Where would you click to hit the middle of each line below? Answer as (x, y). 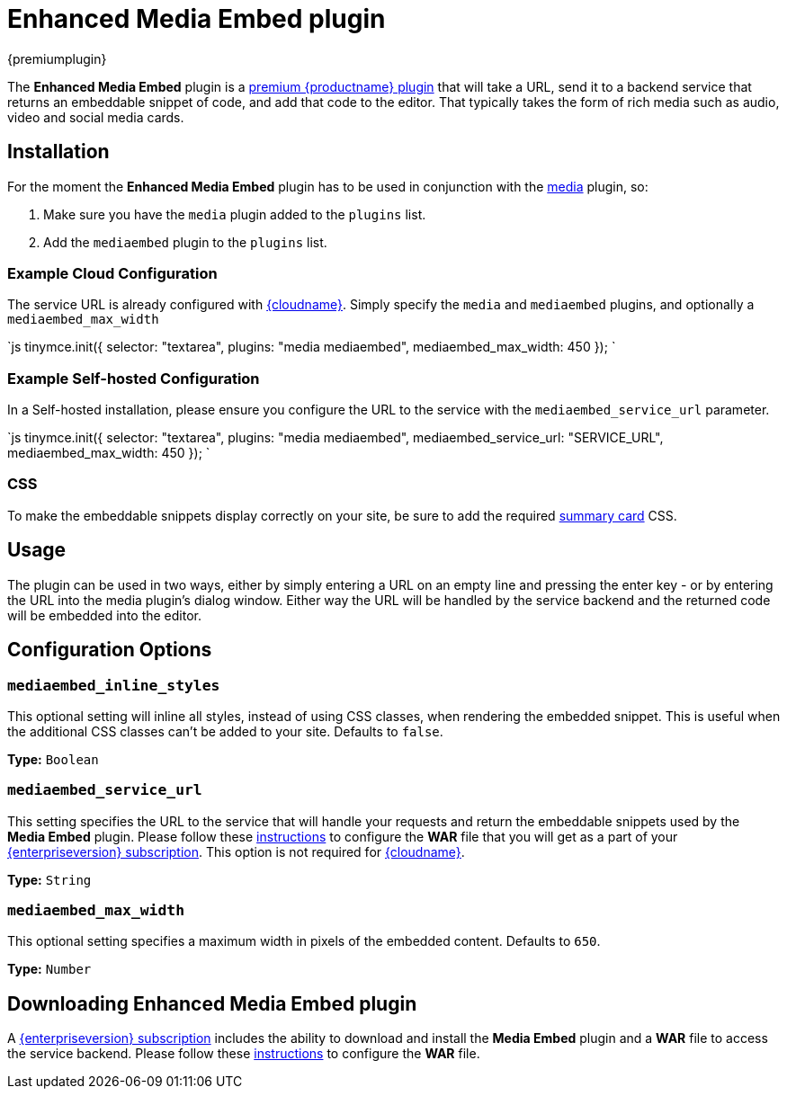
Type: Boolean (53, 759)
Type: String (49, 879)
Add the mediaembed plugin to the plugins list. (185, 242)
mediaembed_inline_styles (114, 685)
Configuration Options (110, 650)
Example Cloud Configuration (112, 273)
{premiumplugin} (57, 58)
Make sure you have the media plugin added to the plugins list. (235, 214)
